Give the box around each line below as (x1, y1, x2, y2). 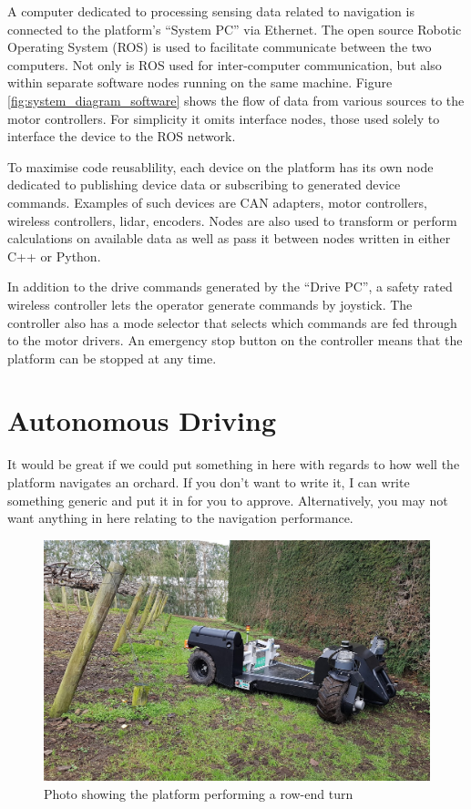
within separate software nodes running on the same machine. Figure (7, 73, 393, 92)
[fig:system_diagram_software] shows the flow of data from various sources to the (7, 90, 465, 109)
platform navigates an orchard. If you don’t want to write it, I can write (7, 473, 410, 491)
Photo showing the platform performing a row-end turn (44, 783, 353, 803)
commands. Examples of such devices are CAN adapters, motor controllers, (7, 192, 427, 211)
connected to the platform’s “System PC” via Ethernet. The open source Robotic (7, 19, 462, 38)
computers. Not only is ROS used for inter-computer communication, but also (7, 55, 442, 74)
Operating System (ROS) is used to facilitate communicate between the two (7, 37, 432, 56)
